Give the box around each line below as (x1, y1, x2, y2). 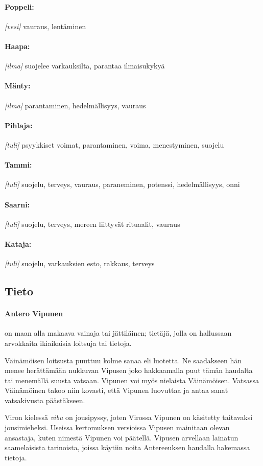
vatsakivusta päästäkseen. (5, 394, 85, 405)
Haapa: (5, 40, 30, 51)
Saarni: (5, 199, 30, 209)
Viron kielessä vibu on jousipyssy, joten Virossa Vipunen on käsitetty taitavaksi (5, 412, 253, 423)
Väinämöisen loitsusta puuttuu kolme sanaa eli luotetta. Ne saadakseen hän (5, 355, 242, 365)
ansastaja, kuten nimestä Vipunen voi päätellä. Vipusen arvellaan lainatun (5, 432, 238, 442)
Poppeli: (5, 1, 34, 12)
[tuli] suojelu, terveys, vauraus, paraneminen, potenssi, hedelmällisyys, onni (5, 179, 240, 190)
